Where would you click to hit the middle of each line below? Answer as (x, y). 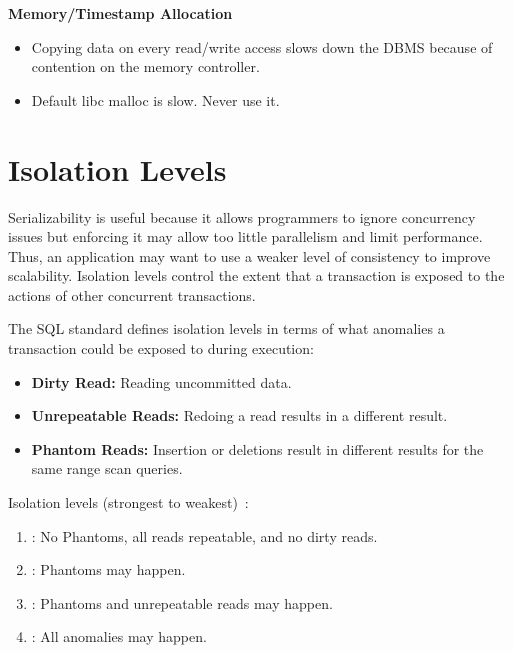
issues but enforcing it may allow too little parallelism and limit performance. (245, 236)
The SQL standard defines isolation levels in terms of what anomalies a (226, 328)
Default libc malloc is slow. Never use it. (155, 99)
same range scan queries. (107, 468)
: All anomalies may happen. (119, 636)
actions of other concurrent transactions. (132, 294)
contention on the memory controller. (145, 66)
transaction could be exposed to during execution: (161, 348)
